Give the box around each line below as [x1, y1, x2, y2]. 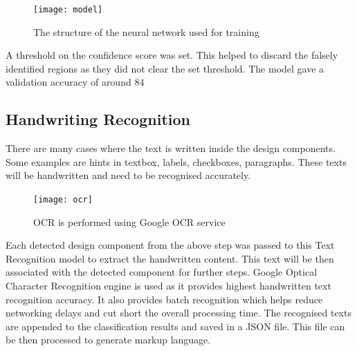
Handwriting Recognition [6, 108, 190, 130]
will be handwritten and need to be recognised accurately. [6, 168, 251, 182]
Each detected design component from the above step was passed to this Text [6, 238, 335, 252]
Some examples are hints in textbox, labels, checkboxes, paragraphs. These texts [6, 154, 347, 169]
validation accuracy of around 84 [6, 75, 145, 89]
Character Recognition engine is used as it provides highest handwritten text [6, 278, 331, 293]
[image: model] [33, 5, 103, 15]
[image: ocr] [33, 195, 93, 205]
